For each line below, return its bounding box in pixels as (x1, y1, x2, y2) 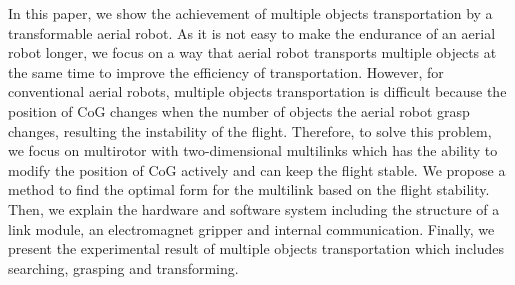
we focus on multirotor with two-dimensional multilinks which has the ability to (8, 140, 498, 161)
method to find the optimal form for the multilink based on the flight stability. (8, 179, 490, 200)
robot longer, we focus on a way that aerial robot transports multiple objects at (8, 42, 497, 63)
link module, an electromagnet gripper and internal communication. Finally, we (8, 218, 495, 239)
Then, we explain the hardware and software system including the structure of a (8, 198, 500, 219)
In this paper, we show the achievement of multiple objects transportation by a (8, 3, 493, 23)
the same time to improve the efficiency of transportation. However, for (8, 61, 444, 82)
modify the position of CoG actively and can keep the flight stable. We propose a (8, 159, 506, 180)
